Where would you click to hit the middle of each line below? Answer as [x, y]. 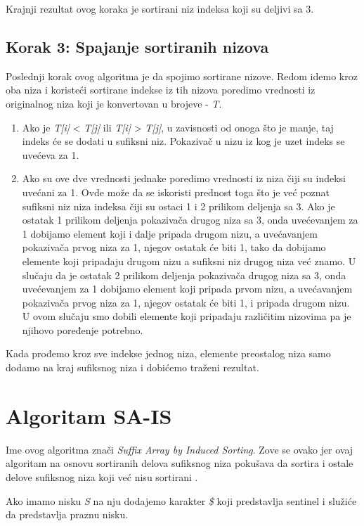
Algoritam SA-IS [89, 415]
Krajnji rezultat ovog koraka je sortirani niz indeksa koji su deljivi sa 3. [160, 8]
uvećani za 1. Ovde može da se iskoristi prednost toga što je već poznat [176, 192]
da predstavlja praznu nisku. [67, 514]
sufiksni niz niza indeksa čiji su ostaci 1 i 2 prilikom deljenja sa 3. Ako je [178, 206]
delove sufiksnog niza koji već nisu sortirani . [102, 476]
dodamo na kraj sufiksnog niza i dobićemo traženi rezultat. [132, 367]
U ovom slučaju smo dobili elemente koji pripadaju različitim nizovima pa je [187, 316]
